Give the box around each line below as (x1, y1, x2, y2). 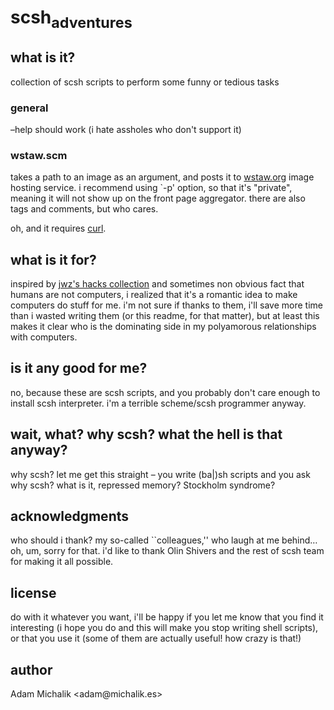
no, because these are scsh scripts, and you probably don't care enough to (10, 386, 321, 398)
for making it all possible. (10, 556, 114, 568)
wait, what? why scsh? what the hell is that (10, 426, 283, 443)
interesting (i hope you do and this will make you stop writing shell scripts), (10, 622, 319, 634)
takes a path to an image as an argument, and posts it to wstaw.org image (10, 171, 315, 183)
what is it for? (10, 251, 97, 268)
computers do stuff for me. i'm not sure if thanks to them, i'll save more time (10, 299, 323, 311)
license (10, 584, 57, 601)
